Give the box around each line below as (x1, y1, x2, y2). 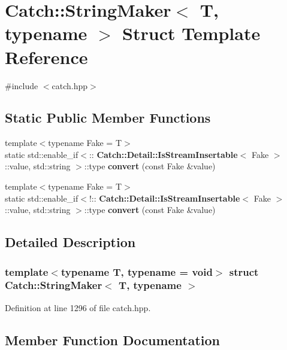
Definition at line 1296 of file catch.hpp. (5, 301, 151, 314)
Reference (5, 44, 88, 69)
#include (5, 79, 38, 92)
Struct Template (122, 21, 261, 45)
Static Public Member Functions (5, 108, 211, 127)
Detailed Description (5, 233, 136, 251)
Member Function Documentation (5, 330, 220, 349)
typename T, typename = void (61, 264, 213, 279)
